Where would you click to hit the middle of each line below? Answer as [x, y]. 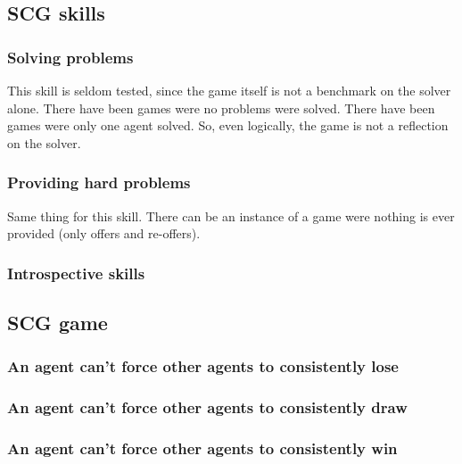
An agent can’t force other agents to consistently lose [203, 366]
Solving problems [70, 57]
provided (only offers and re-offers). [104, 233]
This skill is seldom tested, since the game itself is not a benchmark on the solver [229, 90]
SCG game [58, 323]
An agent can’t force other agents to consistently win [202, 448]
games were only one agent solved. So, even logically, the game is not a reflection [228, 125]
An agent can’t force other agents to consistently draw [207, 407]
